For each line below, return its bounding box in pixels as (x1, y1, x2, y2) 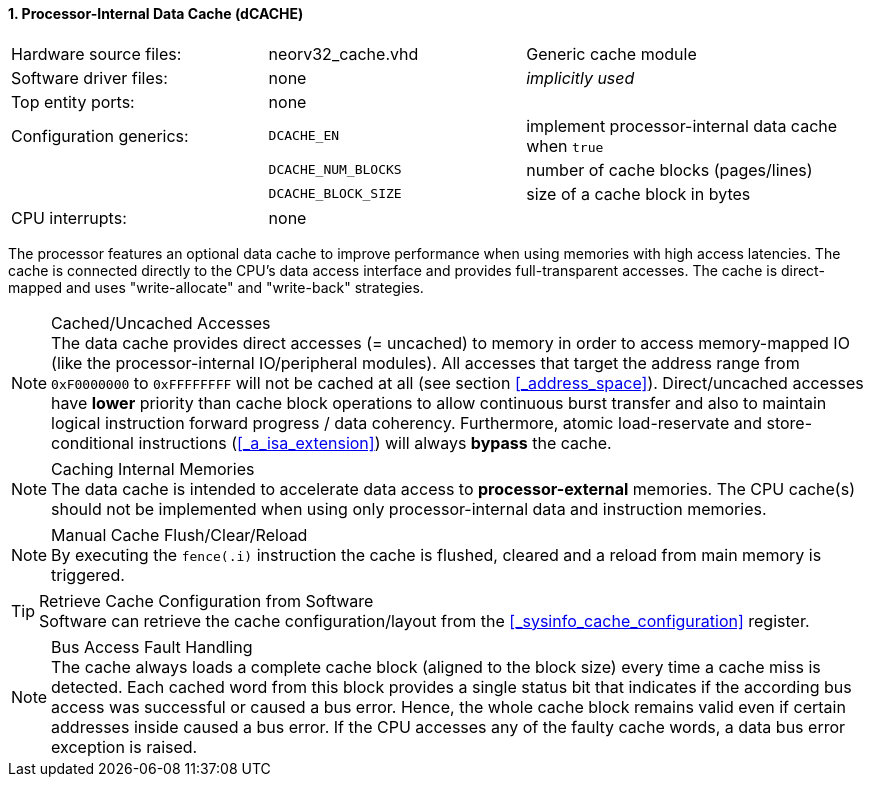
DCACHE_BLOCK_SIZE (268, 186, 402, 202)
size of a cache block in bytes (526, 183, 751, 204)
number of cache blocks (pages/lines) (526, 159, 813, 180)
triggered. (51, 564, 125, 585)
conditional (51, 432, 134, 453)
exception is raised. (51, 736, 198, 757)
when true (526, 135, 604, 156)
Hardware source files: (11, 43, 182, 64)
